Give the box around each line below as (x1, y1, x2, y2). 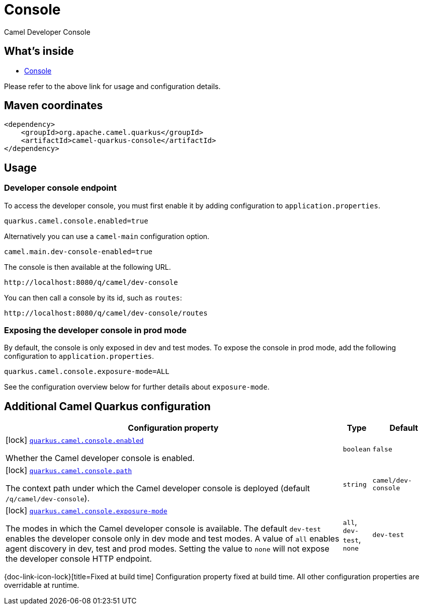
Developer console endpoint (4, 183, 117, 193)
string (343, 480, 367, 488)
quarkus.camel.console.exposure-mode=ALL (4, 367, 170, 376)
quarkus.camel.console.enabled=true (4, 216, 148, 225)
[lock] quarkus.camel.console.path (6, 465, 132, 476)
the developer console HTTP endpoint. (6, 554, 152, 564)
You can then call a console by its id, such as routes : (4, 293, 182, 302)
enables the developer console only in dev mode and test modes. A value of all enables (6, 534, 340, 544)
